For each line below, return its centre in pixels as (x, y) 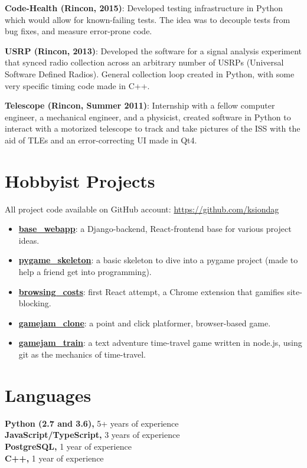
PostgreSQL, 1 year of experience (68, 446)
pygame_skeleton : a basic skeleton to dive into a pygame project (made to (158, 260)
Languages (48, 395)
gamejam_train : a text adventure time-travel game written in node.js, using (160, 343)
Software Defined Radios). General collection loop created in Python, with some (150, 73)
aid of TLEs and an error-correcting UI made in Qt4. (101, 140)
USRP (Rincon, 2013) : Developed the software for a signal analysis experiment (153, 50)
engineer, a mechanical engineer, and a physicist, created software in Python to (148, 117)
